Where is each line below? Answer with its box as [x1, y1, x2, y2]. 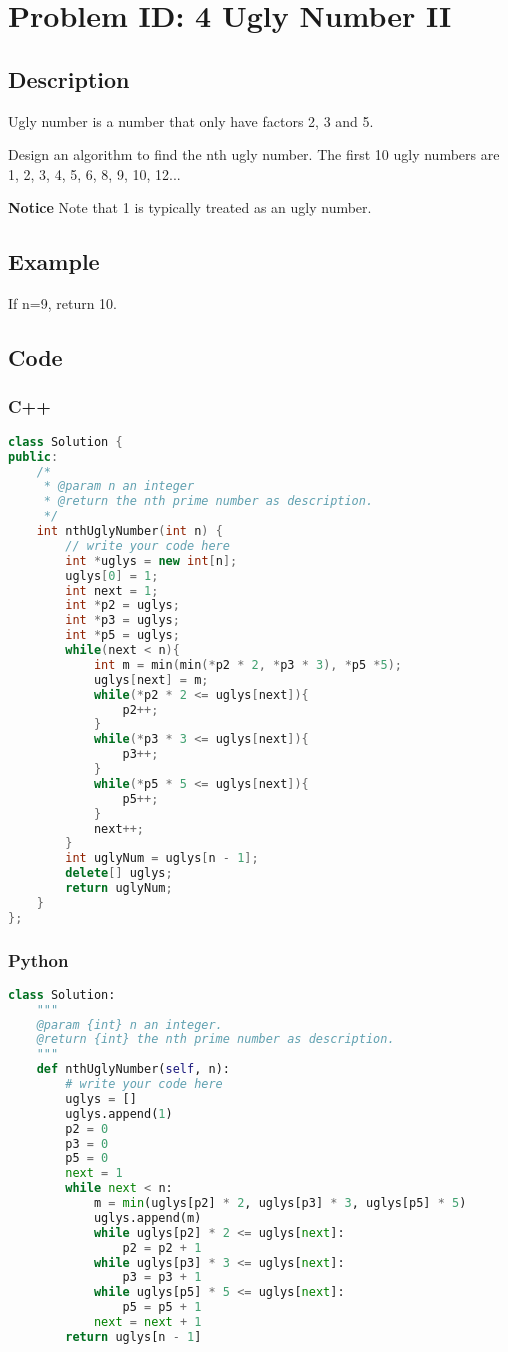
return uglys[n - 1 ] [65, 1329, 202, 1344]
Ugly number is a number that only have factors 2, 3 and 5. [8, 110, 374, 131]
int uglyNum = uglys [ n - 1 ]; [65, 851, 259, 866]
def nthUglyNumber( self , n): [36, 1062, 230, 1077]
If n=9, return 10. [8, 293, 117, 314]
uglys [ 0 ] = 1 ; [65, 568, 159, 583]
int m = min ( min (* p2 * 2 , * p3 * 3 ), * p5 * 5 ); [93, 657, 403, 672]
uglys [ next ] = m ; [93, 672, 209, 687]
